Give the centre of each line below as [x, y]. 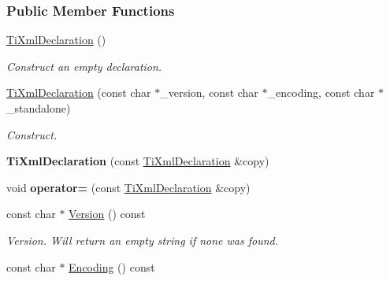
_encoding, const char [321, 92]
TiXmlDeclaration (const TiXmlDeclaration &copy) [138, 161]
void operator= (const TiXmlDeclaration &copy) [128, 187]
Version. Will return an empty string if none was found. [143, 240]
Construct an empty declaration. [84, 66]
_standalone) [39, 108]
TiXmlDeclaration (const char [79, 92]
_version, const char [209, 92]
